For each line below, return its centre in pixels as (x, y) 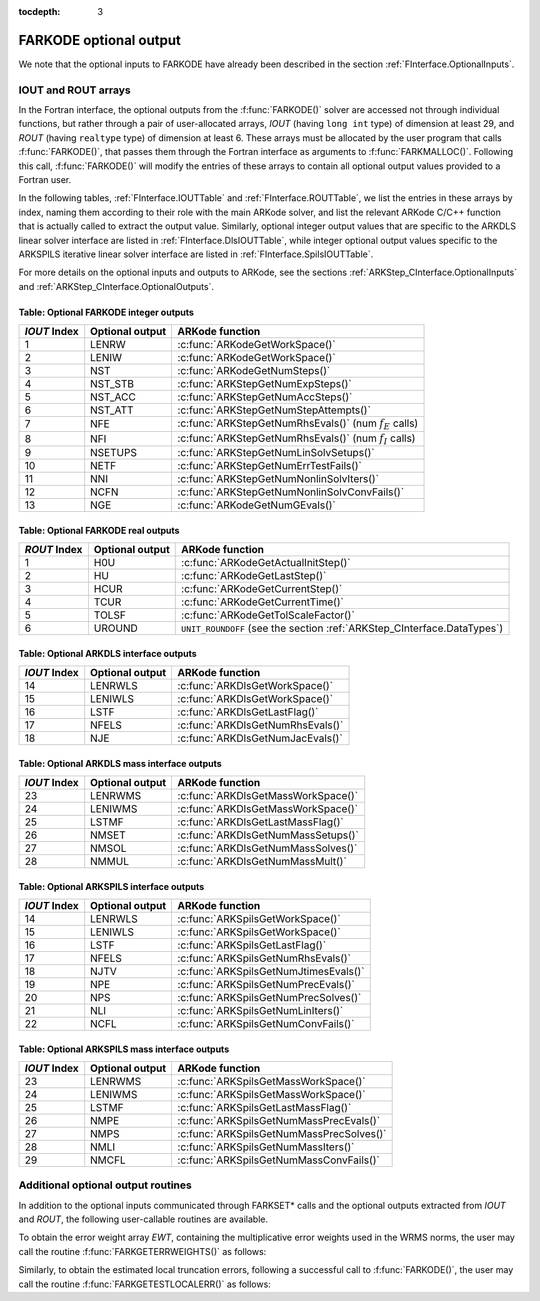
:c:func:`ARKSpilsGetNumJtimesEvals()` (271, 971)
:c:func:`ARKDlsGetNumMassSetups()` (268, 835)
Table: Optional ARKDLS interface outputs (107, 653)
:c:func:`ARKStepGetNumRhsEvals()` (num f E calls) (298, 424)
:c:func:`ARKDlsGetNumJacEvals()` (260, 738)
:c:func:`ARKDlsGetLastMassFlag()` (260, 822)
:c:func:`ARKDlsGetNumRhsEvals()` (260, 725)
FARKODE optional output (100, 40)
